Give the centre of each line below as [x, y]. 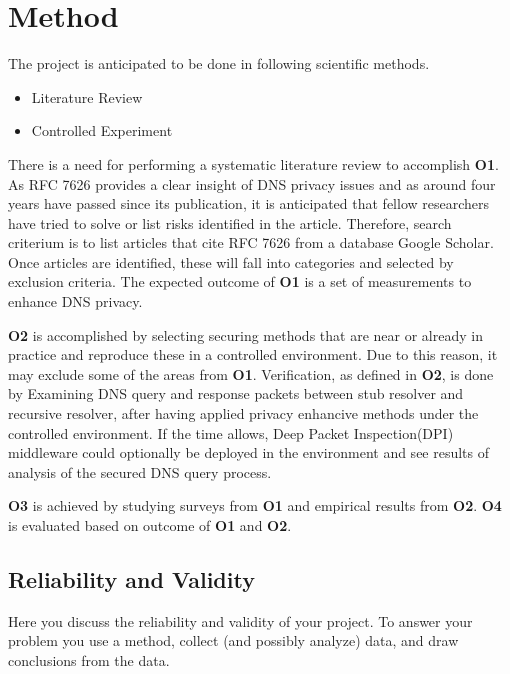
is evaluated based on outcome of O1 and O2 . [150, 525]
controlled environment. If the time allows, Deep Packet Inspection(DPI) [231, 432]
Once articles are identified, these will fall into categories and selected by [231, 261]
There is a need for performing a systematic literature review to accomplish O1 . [253, 163]
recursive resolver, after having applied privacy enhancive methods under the [243, 413]
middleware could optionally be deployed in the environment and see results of [249, 452]
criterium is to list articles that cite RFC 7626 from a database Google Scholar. [251, 242]
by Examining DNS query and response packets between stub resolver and [236, 393]
